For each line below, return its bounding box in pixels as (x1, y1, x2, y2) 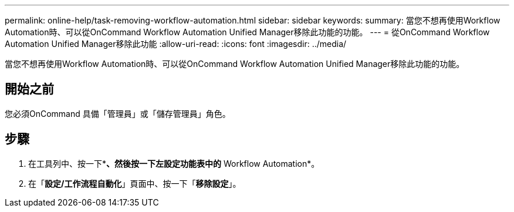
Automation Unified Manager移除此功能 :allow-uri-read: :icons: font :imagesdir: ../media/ (5, 39, 347, 49)
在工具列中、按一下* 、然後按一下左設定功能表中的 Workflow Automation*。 (28, 158, 320, 169)
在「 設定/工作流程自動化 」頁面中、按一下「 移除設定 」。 (28, 178, 241, 189)
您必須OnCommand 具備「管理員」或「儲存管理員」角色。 (5, 108, 231, 119)
